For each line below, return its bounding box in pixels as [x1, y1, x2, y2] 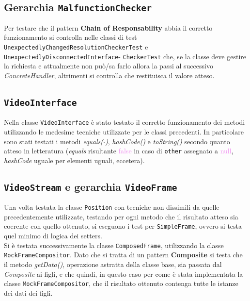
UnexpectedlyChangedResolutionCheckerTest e [4, 41, 148, 51]
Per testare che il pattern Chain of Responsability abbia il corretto [4, 22, 213, 33]
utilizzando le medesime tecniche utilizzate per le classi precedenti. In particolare [4, 126, 244, 136]
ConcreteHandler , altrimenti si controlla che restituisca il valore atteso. [4, 70, 215, 80]
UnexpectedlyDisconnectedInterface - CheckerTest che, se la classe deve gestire [4, 51, 246, 61]
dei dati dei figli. [4, 287, 53, 298]
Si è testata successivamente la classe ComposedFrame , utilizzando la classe [4, 240, 224, 250]
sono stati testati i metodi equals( [4, 136, 104, 146]
